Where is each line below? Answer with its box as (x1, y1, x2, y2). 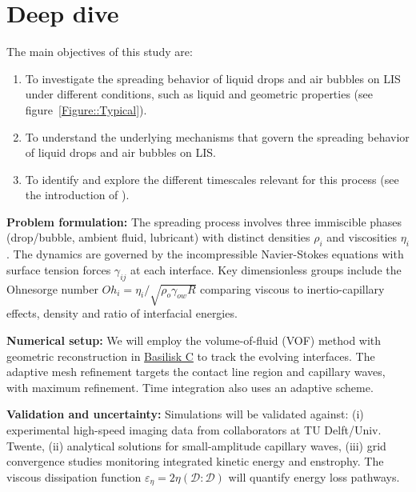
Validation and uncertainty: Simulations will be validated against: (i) (6, 406, 364, 422)
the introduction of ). (25, 186, 130, 203)
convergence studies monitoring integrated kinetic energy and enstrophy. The (6, 453, 384, 470)
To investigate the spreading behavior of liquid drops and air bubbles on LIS (25, 70, 401, 86)
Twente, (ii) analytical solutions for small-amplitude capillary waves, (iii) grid (6, 437, 386, 454)
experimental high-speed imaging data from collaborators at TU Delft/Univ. (6, 421, 382, 438)
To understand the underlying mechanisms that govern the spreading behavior (25, 128, 410, 145)
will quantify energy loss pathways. (228, 468, 400, 485)
